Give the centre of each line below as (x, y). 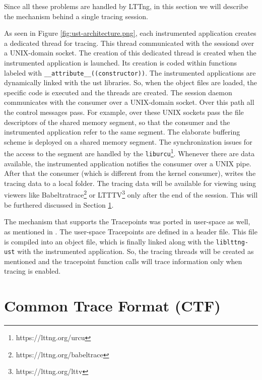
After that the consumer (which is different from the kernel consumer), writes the (130, 173)
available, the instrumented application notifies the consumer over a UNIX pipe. (128, 163)
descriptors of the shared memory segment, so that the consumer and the (117, 122)
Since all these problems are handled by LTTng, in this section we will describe (126, 6)
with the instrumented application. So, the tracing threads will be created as (136, 251)
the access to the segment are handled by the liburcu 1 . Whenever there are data (129, 153)
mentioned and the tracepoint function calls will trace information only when (123, 261)
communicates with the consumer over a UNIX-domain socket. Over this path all (129, 102)
